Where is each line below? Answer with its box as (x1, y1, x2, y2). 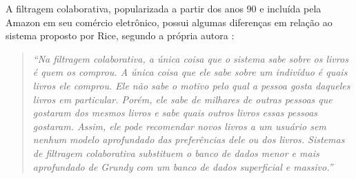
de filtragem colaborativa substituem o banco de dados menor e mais (32, 145, 319, 160)
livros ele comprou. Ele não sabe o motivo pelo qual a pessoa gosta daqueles (32, 78, 350, 92)
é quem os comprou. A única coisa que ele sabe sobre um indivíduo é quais (32, 65, 348, 79)
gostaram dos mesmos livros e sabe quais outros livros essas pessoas (32, 105, 318, 120)
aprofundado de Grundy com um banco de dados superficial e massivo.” (32, 159, 333, 173)
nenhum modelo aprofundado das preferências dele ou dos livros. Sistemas (32, 132, 345, 147)
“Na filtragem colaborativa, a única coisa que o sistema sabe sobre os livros (32, 51, 348, 65)
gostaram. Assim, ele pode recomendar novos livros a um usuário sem (32, 118, 326, 133)
